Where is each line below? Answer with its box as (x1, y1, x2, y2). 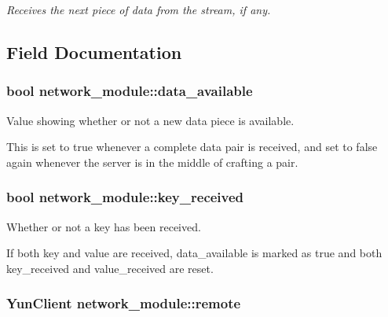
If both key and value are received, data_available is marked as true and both (6, 245, 383, 261)
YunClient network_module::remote (6, 293, 241, 313)
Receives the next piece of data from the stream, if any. (6, 2, 271, 17)
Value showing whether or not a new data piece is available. (6, 112, 295, 128)
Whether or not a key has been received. (6, 218, 201, 234)
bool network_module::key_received (6, 187, 244, 207)
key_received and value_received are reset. (6, 260, 214, 276)
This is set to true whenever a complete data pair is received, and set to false (6, 138, 378, 155)
